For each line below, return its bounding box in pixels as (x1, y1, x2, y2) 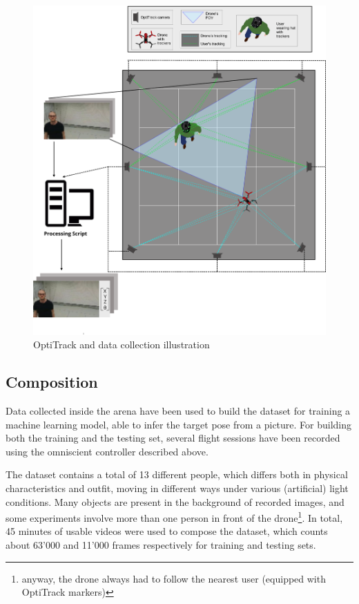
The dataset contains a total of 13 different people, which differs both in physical (6, 467, 348, 482)
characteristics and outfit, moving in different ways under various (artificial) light (6, 480, 349, 495)
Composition (6, 371, 98, 393)
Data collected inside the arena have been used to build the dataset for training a (6, 403, 351, 417)
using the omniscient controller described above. (6, 444, 208, 458)
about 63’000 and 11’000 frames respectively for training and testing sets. (6, 537, 316, 551)
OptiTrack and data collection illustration (33, 337, 210, 352)
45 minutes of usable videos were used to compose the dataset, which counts (6, 524, 328, 538)
